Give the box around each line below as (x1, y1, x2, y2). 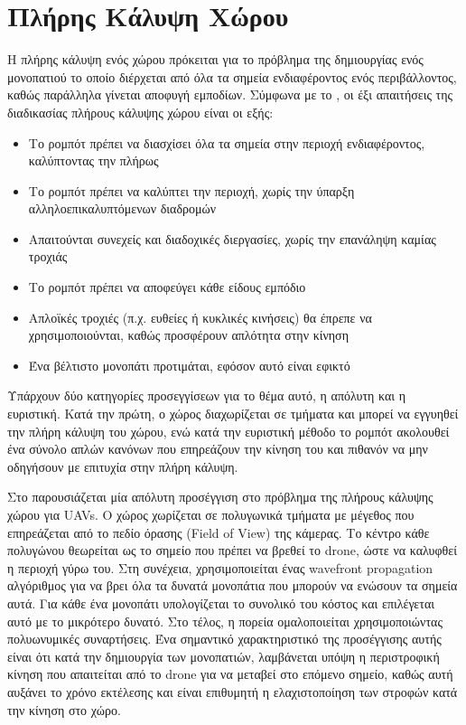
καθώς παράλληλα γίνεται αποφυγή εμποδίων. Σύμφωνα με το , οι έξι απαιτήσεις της (7, 85, 453, 104)
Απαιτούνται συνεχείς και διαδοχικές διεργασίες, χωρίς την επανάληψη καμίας (28, 229, 436, 248)
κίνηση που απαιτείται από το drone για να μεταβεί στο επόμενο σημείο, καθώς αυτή (7, 664, 453, 683)
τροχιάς (28, 247, 68, 266)
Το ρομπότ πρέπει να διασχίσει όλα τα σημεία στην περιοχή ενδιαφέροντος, (28, 133, 425, 152)
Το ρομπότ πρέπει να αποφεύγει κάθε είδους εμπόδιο (28, 278, 306, 297)
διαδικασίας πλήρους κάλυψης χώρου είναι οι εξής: (7, 102, 274, 121)
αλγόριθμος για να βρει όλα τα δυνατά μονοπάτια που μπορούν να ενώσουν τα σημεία (7, 576, 458, 595)
